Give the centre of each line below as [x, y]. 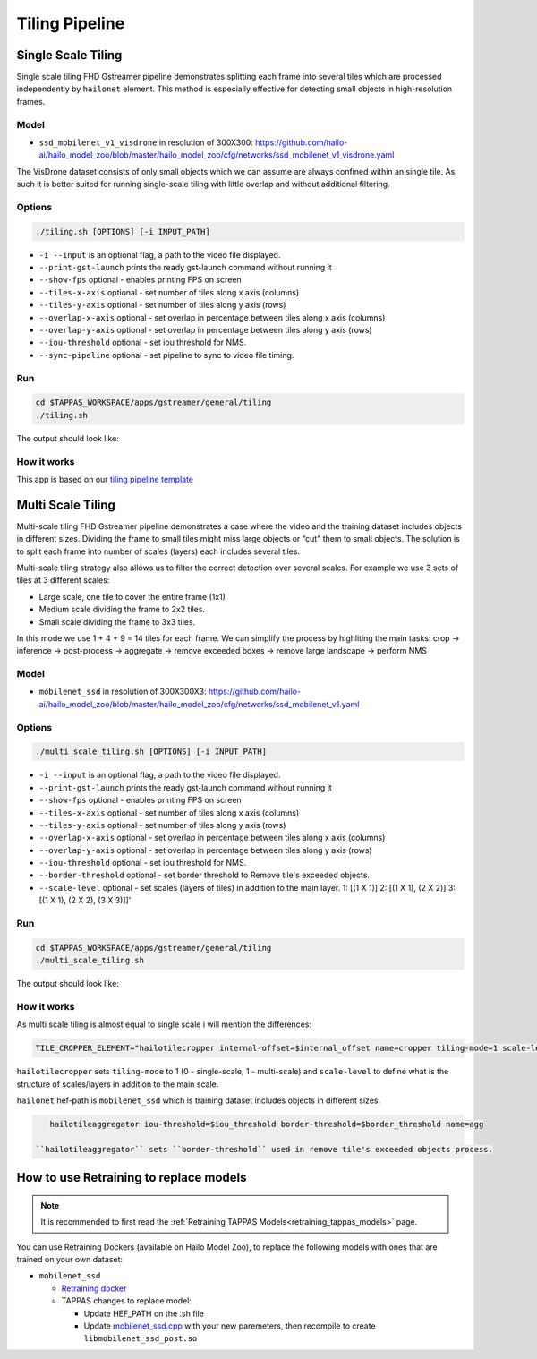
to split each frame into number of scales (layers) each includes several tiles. [158, 551]
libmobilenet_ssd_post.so [141, 1339]
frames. [31, 101]
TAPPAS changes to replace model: [127, 1301]
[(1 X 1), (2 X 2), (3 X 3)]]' [85, 901]
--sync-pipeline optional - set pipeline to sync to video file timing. [166, 355]
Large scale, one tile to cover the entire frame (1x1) [132, 596]
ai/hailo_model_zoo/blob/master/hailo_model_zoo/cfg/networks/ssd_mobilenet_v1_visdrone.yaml [217, 155]
